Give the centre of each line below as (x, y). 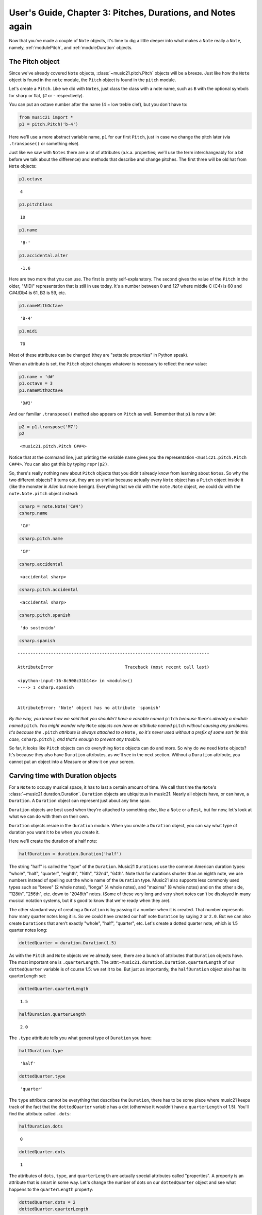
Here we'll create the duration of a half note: (53, 841)
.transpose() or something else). (44, 143)
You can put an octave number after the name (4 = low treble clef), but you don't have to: (98, 104)
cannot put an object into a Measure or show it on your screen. (72, 762)
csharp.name (33, 513)
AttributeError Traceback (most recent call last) (114, 667)
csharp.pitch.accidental (49, 590)
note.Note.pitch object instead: (44, 493)
